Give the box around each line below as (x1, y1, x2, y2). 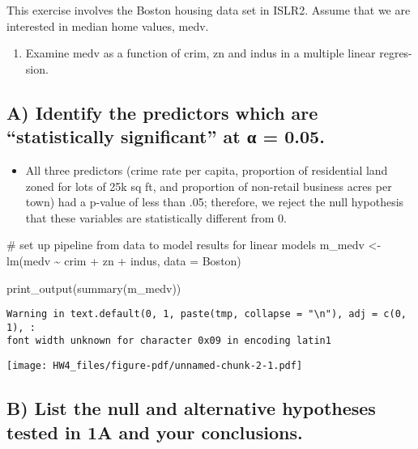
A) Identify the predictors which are (6, 100, 318, 125)
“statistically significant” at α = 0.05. (6, 124, 325, 149)
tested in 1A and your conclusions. (6, 419, 303, 444)
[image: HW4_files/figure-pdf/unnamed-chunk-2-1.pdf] (6, 360, 303, 372)
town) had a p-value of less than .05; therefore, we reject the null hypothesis (25, 193, 404, 210)
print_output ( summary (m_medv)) (6, 279, 181, 296)
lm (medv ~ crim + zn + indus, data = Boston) (6, 252, 241, 269)
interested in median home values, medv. (6, 17, 209, 34)
